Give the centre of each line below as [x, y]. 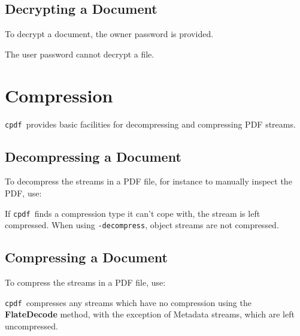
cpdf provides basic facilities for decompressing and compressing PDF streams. [150, 124]
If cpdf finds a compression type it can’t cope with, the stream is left [133, 213]
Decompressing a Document [93, 156]
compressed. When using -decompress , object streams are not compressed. [142, 225]
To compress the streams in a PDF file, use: [85, 282]
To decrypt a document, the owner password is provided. [109, 34]
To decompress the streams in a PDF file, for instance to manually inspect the [149, 181]
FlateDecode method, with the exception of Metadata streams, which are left [150, 314]
